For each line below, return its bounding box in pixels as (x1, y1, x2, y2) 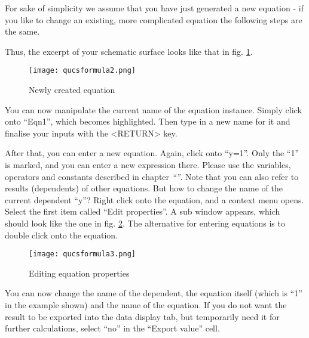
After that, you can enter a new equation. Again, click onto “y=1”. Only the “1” (5, 147, 299, 159)
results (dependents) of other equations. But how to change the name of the (5, 182, 283, 194)
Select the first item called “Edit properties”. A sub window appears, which (5, 205, 280, 218)
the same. (5, 25, 40, 38)
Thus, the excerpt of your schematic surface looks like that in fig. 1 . (5, 45, 253, 57)
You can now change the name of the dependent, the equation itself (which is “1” (5, 287, 302, 299)
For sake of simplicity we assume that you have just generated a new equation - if (5, 2, 304, 14)
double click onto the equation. (5, 228, 118, 241)
